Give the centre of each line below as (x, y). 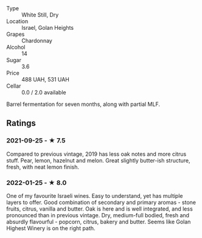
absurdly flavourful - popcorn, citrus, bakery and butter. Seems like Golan (99, 222)
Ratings (21, 123)
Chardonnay (37, 40)
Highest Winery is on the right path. (51, 228)
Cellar (14, 86)
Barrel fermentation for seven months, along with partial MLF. (83, 104)
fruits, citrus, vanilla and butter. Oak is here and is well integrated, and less (99, 209)
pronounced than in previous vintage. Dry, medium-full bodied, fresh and (98, 215)
